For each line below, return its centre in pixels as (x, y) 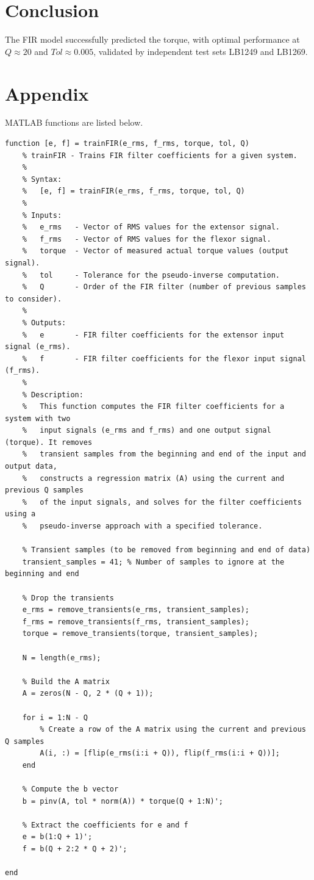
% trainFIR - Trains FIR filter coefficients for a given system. (160, 155)
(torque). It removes (49, 442)
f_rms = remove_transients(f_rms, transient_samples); (136, 622)
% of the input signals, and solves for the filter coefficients (162, 502)
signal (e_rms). (38, 347)
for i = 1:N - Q (55, 717)
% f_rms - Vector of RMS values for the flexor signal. (147, 239)
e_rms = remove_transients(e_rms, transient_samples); (136, 610)
